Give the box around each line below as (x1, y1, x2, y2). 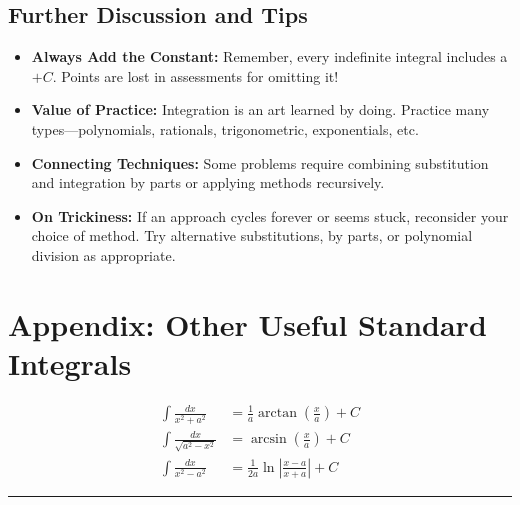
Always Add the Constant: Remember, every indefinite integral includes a (31, 46, 508, 67)
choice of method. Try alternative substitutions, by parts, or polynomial (31, 225, 473, 246)
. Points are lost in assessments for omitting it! (52, 65, 339, 86)
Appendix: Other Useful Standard (8, 303, 487, 344)
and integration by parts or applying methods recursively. (31, 172, 385, 193)
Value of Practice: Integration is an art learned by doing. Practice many (31, 99, 490, 120)
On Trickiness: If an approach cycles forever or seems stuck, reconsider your (31, 205, 509, 226)
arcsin (250, 432, 287, 447)
